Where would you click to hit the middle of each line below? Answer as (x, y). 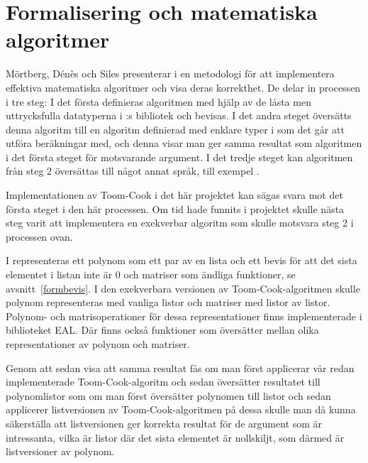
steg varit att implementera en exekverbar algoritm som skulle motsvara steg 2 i (180, 223)
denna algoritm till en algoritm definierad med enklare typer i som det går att (175, 129)
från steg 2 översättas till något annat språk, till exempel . (133, 171)
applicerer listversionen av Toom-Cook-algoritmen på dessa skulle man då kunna (181, 409)
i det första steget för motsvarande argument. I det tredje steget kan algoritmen (179, 157)
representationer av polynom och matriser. (98, 344)
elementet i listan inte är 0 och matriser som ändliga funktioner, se (151, 274)
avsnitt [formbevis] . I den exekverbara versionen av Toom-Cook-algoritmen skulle (183, 288)
